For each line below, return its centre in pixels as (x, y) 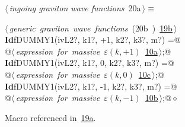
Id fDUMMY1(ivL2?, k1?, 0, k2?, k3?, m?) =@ (90, 63)
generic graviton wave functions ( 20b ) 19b (91, 28)
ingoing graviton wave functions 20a (75, 8)
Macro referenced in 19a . (50, 117)
